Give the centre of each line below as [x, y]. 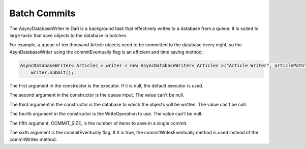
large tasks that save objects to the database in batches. [69, 35]
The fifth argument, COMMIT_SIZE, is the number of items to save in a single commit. [98, 123]
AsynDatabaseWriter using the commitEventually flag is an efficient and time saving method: [106, 52]
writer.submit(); [52, 73]
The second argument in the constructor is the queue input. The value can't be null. [97, 95]
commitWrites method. [33, 139]
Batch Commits [42, 13]
